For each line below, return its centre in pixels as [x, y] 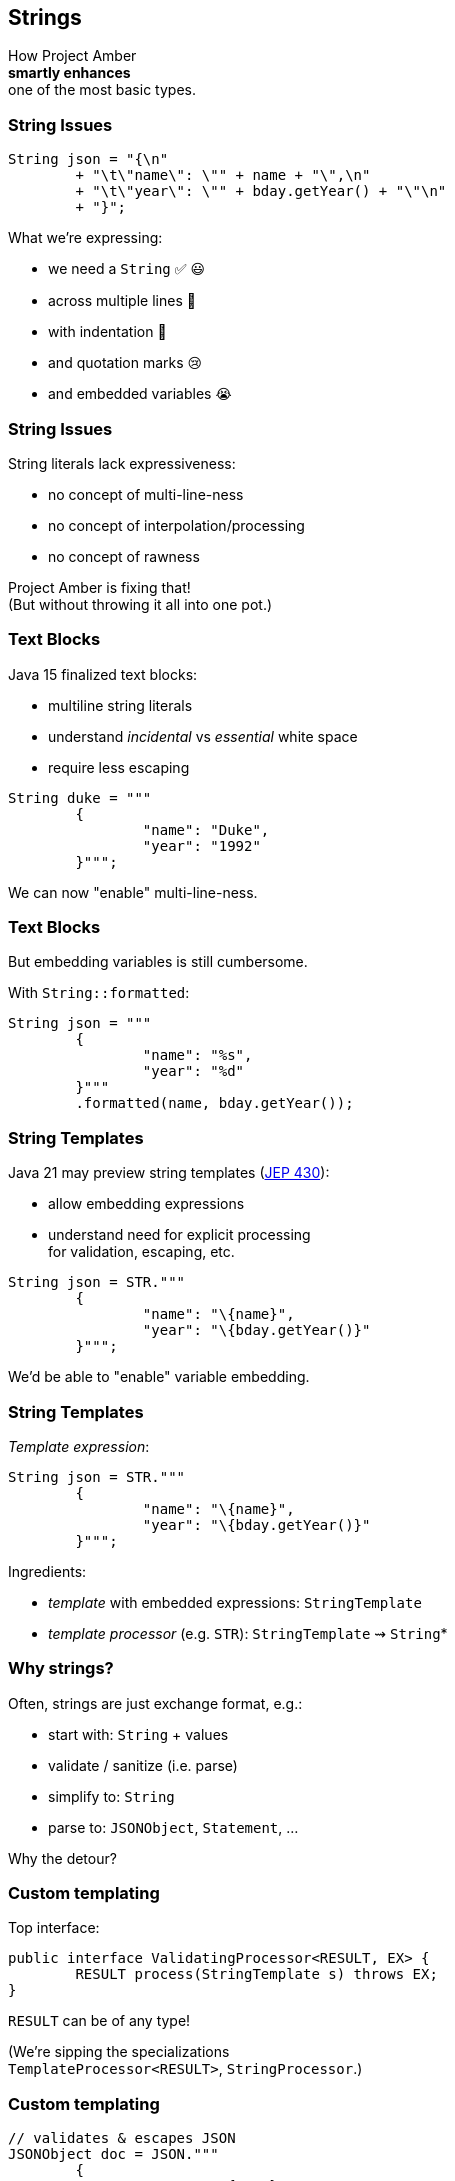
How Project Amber [72, 56]
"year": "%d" [193, 1071]
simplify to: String [111, 1796]
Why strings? [61, 1668]
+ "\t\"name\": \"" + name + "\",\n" [223, 175]
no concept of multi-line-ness [146, 494]
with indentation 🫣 [107, 332]
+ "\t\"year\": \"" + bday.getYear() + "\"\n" [261, 191]
